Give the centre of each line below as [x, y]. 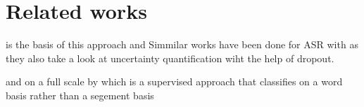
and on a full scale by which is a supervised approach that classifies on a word [174, 81]
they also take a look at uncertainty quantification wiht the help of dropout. [170, 58]
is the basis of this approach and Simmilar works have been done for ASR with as [182, 44]
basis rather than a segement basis [80, 95]
